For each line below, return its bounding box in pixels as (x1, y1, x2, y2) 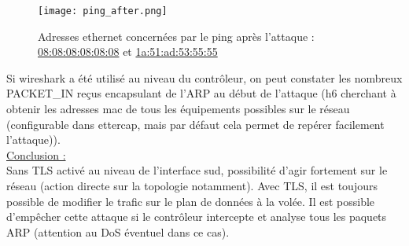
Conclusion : (6, 146, 66, 163)
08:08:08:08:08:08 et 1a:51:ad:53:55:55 (38, 43, 218, 60)
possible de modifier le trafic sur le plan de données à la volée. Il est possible (6, 193, 375, 209)
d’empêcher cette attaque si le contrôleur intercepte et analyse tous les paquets (6, 208, 387, 225)
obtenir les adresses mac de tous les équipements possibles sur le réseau (6, 101, 350, 117)
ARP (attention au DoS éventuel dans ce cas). (6, 223, 230, 240)
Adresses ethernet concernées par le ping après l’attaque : (38, 28, 315, 44)
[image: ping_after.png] (38, 6, 168, 17)
